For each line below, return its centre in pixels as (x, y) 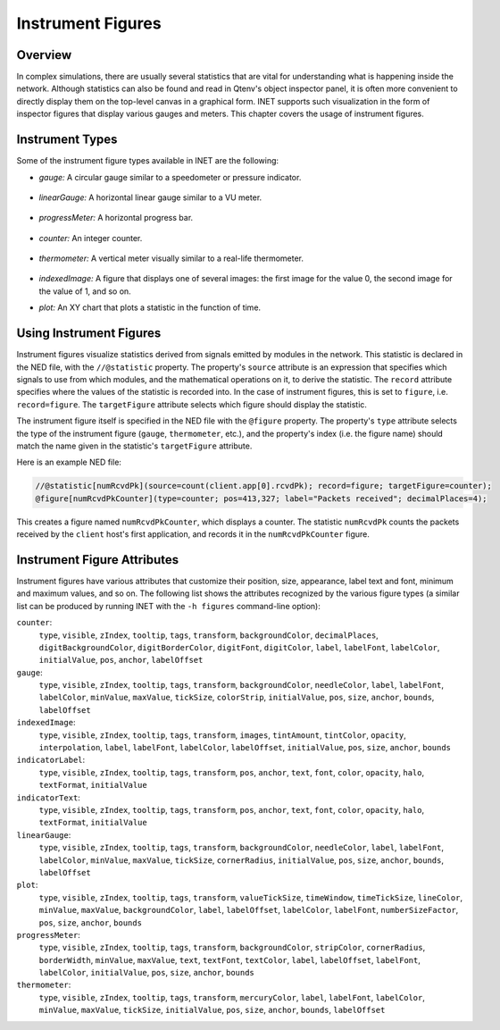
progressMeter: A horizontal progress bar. (116, 218)
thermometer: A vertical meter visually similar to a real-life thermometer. (171, 258)
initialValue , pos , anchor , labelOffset (121, 660)
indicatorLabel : (51, 760)
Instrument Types (67, 140)
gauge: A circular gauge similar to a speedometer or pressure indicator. (170, 177)
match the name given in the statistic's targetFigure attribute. (134, 446)
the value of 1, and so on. (85, 291)
